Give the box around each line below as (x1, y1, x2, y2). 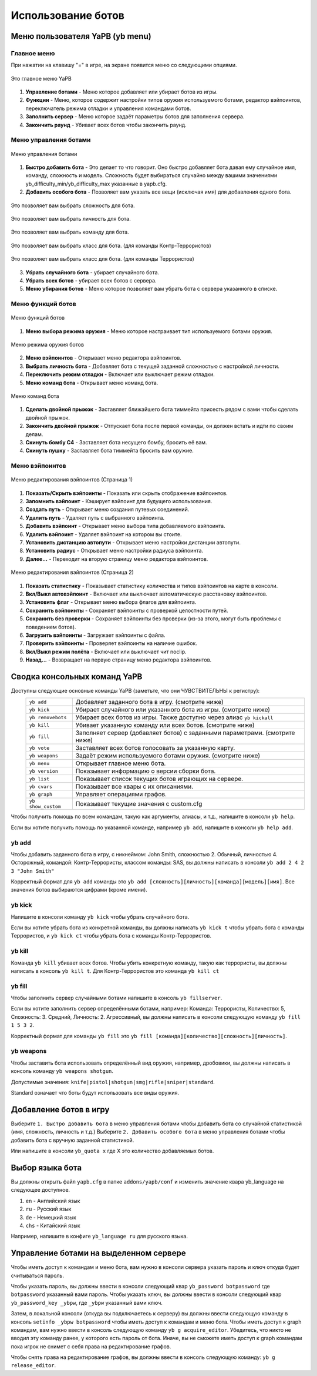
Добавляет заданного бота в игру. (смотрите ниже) (75, 698, 224, 706)
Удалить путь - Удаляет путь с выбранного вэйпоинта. (25, 514, 165, 521)
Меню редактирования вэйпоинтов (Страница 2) (11, 569, 134, 576)
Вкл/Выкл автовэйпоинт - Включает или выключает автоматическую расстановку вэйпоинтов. (25, 590, 268, 597)
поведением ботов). (25, 623, 76, 630)
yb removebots (29, 714, 67, 720)
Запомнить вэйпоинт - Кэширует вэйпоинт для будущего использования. (25, 498, 213, 505)
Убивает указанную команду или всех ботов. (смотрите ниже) (75, 721, 255, 729)
